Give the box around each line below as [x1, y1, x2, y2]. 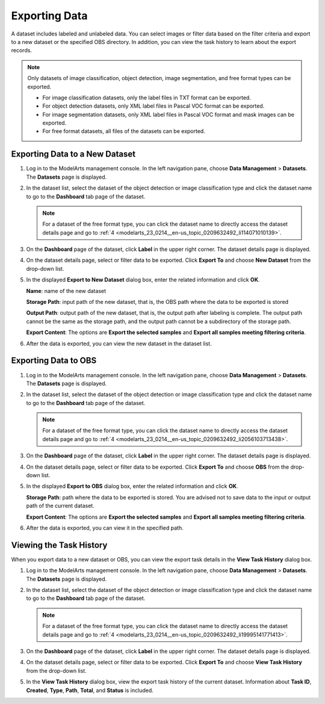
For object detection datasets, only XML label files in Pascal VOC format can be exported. [42, 102, 265, 110]
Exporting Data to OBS [11, 356, 97, 366]
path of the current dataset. [26, 502, 94, 510]
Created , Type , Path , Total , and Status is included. [26, 687, 153, 694]
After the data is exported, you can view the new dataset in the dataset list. [26, 340, 212, 347]
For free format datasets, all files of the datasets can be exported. [42, 128, 206, 135]
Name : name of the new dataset [26, 287, 107, 294]
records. [11, 47, 32, 54]
